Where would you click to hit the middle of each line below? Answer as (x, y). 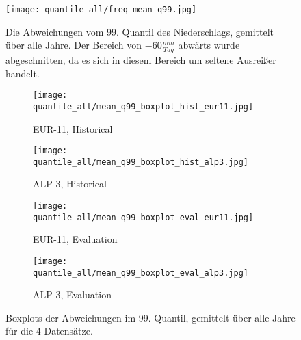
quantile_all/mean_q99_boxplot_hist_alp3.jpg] (141, 162)
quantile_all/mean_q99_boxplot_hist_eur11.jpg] (143, 106)
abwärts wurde (209, 45)
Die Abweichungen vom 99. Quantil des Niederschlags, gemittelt (140, 31)
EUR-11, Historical (73, 128)
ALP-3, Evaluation (72, 295)
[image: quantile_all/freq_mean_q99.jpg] (101, 10)
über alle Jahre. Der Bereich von (74, 45)
